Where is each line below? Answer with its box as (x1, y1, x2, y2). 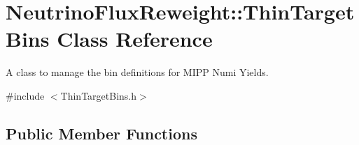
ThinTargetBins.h (60, 88, 137, 102)
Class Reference (57, 24, 213, 53)
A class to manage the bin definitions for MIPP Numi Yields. (6, 65, 269, 79)
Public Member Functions (6, 122, 197, 144)
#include (6, 88, 45, 102)
